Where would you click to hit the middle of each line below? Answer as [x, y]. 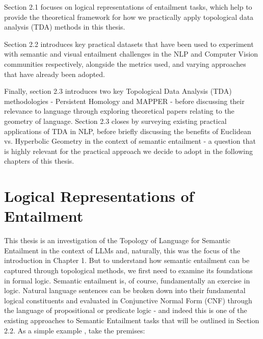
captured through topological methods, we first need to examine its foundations [128, 270]
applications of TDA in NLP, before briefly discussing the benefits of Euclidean [128, 131]
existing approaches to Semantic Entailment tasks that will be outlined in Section [132, 320]
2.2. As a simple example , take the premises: [75, 330]
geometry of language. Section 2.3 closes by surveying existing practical [115, 121]
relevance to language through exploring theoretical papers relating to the [119, 111]
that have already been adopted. [55, 74]
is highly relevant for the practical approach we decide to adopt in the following [128, 151]
